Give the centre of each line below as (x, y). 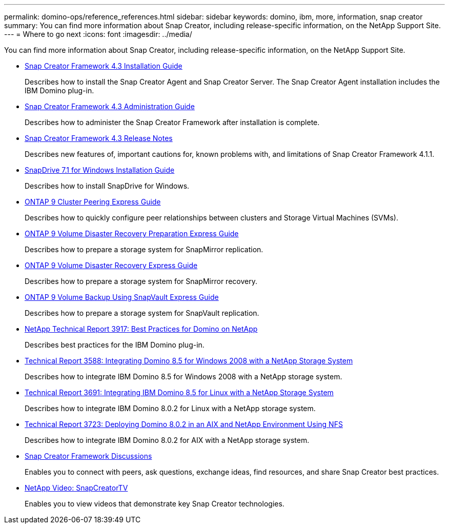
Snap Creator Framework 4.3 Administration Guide (110, 106)
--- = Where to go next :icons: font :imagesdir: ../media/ (98, 34)
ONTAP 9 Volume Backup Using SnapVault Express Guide (122, 297)
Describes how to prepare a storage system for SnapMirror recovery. (141, 281)
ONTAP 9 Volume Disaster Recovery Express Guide (111, 265)
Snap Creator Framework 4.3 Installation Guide (104, 66)
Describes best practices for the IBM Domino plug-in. (115, 345)
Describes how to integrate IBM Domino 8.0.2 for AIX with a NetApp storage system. (167, 440)
